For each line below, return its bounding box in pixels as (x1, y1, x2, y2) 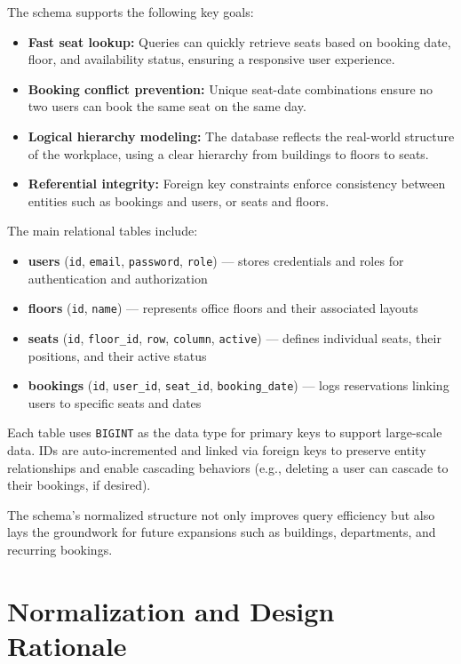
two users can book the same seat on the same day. (28, 97, 306, 116)
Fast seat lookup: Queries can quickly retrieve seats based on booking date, (28, 32, 451, 51)
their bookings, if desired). (7, 476, 151, 494)
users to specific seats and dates (28, 393, 202, 412)
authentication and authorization (28, 268, 208, 287)
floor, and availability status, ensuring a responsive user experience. (28, 50, 395, 68)
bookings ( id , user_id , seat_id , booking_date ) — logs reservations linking (28, 376, 449, 395)
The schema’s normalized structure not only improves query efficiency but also (7, 505, 435, 524)
